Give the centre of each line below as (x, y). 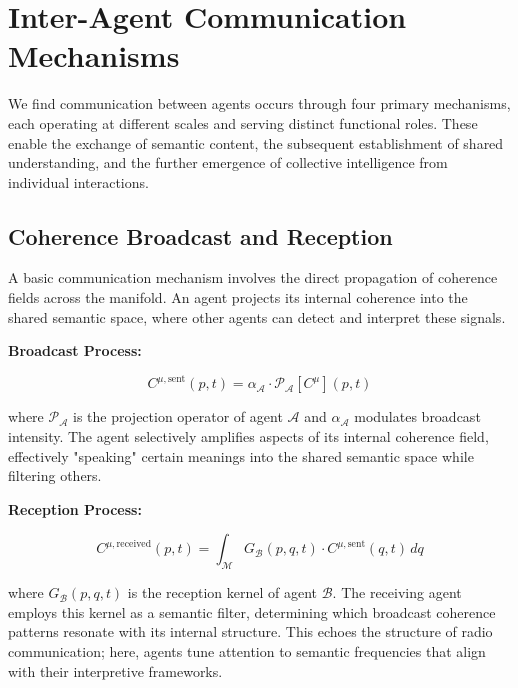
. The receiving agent (397, 592)
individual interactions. (78, 181)
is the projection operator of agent (178, 416)
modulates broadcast (417, 416)
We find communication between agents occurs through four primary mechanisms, (259, 103)
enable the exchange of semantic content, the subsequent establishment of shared (256, 142)
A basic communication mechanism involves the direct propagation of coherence (253, 277)
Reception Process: (75, 508)
